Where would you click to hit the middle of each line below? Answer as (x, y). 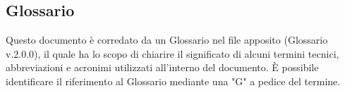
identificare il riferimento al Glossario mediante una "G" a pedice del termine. (173, 81)
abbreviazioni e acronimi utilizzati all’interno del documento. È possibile (162, 67)
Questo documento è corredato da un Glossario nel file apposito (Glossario (167, 40)
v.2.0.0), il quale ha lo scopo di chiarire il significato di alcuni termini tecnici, (172, 53)
